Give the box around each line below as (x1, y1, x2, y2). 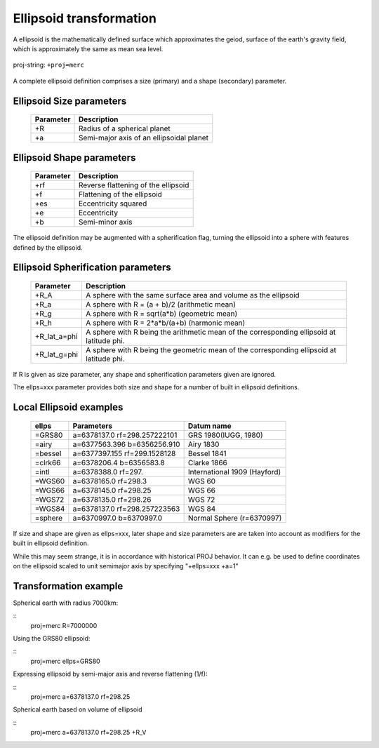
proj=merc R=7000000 (30, 621, 98, 629)
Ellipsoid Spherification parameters (13, 262, 171, 274)
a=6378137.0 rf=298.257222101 (72, 430, 178, 440)
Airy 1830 (187, 439, 220, 449)
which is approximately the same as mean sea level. (13, 44, 164, 53)
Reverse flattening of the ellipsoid (78, 180, 189, 190)
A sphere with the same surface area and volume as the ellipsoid (85, 290, 300, 300)
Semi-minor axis (78, 218, 133, 227)
